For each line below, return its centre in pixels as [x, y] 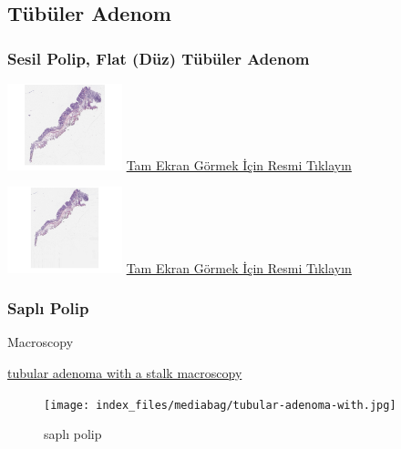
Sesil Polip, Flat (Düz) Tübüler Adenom [159, 58]
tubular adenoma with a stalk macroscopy [125, 372]
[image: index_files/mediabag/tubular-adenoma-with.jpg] [220, 405]
